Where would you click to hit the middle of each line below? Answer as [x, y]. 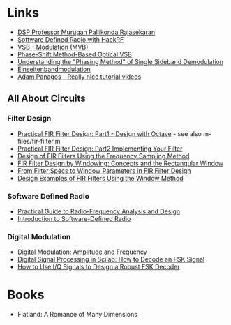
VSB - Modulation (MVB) [53, 47]
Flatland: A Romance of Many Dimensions [77, 315]
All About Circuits [46, 99]
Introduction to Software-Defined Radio [74, 218]
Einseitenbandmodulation [54, 69]
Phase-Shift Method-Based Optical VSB [75, 54]
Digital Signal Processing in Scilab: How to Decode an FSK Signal [111, 259]
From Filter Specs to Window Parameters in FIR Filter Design [104, 171]
